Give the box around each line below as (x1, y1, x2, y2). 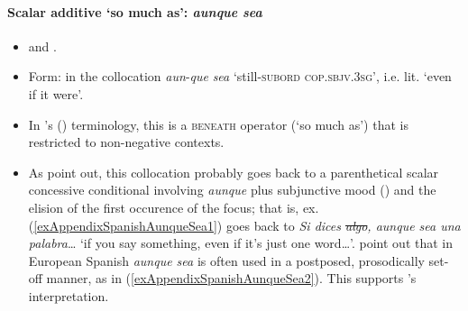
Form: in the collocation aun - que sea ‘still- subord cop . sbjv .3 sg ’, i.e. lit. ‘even (28, 67, 452, 86)
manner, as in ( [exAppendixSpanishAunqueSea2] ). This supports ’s (46, 269, 417, 288)
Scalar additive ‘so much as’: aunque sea (7, 2, 262, 21)
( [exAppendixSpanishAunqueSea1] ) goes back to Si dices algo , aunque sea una (28, 215, 461, 234)
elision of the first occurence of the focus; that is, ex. (28, 197, 319, 216)
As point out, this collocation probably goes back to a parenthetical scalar (28, 162, 439, 181)
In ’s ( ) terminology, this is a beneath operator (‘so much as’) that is (28, 114, 408, 133)
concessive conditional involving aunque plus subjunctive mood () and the (28, 180, 436, 199)
